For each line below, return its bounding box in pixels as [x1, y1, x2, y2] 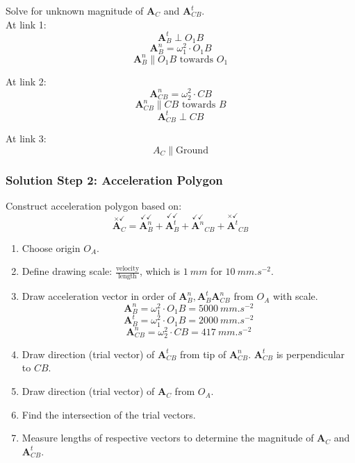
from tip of [180, 346, 226, 361]
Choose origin [22, 240, 81, 255]
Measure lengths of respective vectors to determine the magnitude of [22, 430, 314, 445]
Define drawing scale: [22, 264, 113, 278]
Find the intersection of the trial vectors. [22, 407, 196, 421]
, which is [140, 264, 181, 278]
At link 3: [6, 131, 47, 146]
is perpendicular [276, 346, 345, 361]
